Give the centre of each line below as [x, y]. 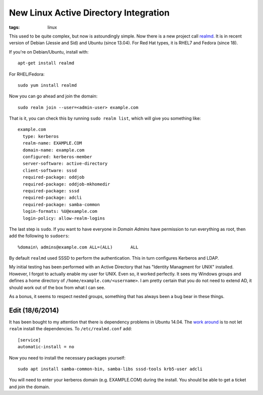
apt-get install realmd [46, 63]
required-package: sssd [51, 191]
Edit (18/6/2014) [34, 310]
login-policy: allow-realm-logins [64, 218]
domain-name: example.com [54, 150]
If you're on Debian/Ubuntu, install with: [49, 52]
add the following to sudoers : [39, 236]
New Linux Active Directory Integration [89, 13]
